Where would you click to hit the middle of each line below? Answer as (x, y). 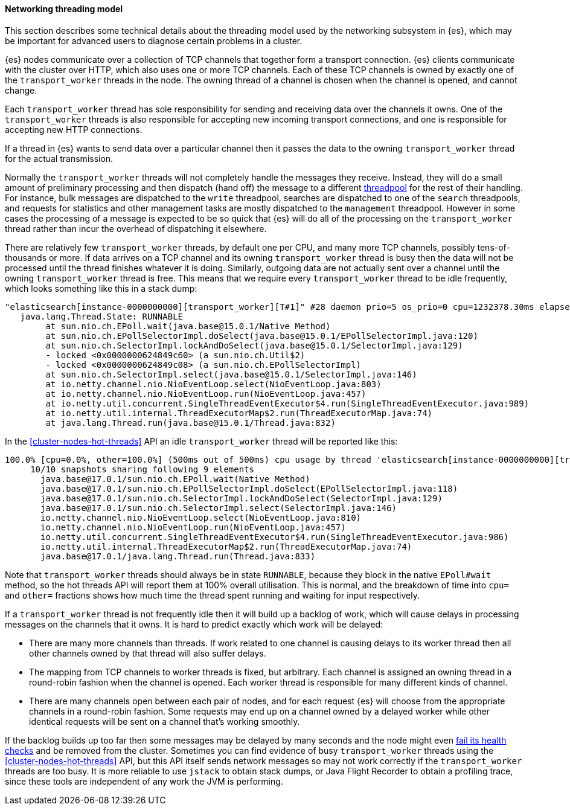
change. (21, 90)
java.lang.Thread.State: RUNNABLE (102, 316)
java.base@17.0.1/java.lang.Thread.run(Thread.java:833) (178, 556)
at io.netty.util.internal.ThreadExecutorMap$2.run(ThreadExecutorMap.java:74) (239, 413)
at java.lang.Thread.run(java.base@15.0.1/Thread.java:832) (191, 423)
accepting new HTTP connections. (74, 129)
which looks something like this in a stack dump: (101, 288)
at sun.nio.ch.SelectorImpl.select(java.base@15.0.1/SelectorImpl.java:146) (231, 374)
